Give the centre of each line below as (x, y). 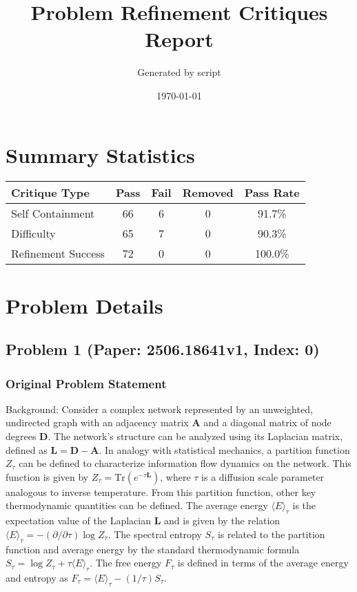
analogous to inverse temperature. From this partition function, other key (161, 491)
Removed (208, 193)
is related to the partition (271, 534)
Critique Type (50, 193)
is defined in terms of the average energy (263, 563)
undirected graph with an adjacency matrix (97, 422)
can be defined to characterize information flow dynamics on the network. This (185, 463)
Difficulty (33, 233)
